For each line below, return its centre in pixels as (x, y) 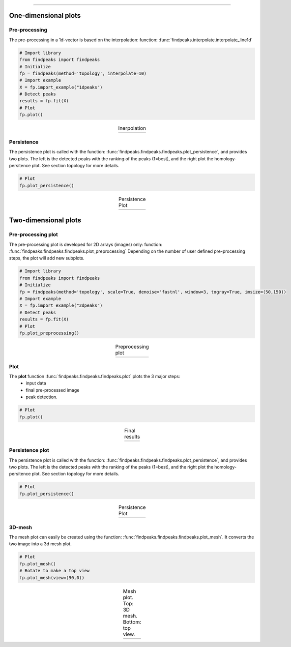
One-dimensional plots (45, 15)
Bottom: (132, 622)
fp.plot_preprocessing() (49, 333)
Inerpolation (132, 128)
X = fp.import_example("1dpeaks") (61, 87)
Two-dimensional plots (45, 221)
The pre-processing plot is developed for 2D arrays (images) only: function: (86, 244)
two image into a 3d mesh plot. (40, 544)
